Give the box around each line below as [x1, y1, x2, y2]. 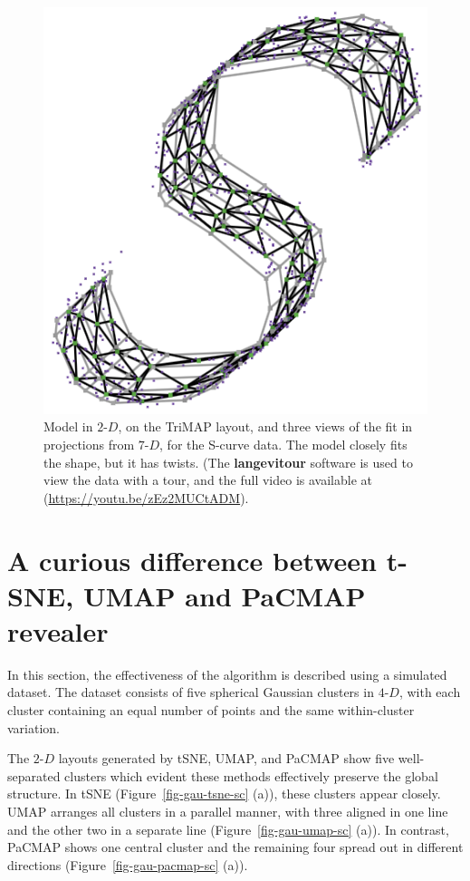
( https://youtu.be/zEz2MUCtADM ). [43, 488, 249, 507]
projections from [43, 435, 135, 454]
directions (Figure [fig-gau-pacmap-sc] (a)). [7, 855, 248, 874]
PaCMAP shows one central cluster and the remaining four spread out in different [7, 837, 464, 857]
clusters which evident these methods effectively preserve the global [64, 766, 438, 785]
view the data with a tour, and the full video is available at [43, 470, 372, 489]
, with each [398, 683, 461, 702]
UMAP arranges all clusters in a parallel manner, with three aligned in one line [7, 802, 448, 821]
